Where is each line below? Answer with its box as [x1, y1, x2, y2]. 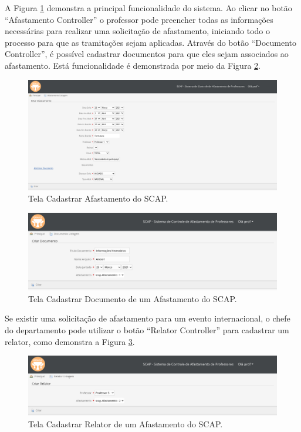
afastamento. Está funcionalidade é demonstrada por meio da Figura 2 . [5, 59, 261, 71]
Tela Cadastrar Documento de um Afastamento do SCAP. [28, 292, 237, 304]
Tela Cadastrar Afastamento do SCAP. [28, 192, 168, 205]
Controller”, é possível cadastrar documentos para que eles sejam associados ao [5, 48, 289, 60]
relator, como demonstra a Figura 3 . [5, 335, 135, 347]
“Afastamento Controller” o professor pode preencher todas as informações [5, 13, 273, 25]
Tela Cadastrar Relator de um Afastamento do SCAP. [28, 418, 223, 430]
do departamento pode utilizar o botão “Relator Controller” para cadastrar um [5, 324, 289, 336]
